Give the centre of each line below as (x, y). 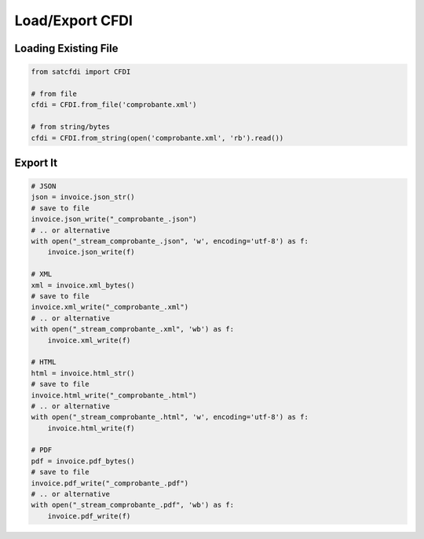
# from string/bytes (70, 127)
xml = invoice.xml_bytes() (83, 285)
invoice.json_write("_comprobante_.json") (114, 219)
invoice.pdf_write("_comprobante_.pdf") (110, 483)
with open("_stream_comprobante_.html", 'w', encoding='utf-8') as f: (170, 417)
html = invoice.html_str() (83, 373)
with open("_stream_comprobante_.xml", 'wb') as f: (133, 329)
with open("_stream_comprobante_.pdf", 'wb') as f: (133, 505)
